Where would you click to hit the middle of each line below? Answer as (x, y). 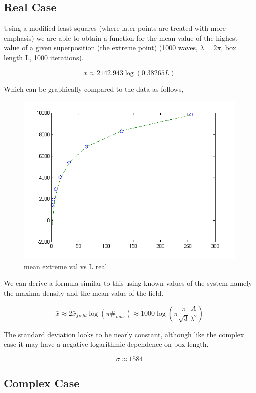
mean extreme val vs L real (65, 266)
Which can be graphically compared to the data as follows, (94, 89)
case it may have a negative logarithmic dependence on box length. (106, 344)
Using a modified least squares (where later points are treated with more (115, 28)
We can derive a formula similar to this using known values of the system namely (128, 283)
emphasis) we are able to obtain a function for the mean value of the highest (121, 38)
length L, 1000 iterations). (44, 57)
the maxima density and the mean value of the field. (84, 293)
